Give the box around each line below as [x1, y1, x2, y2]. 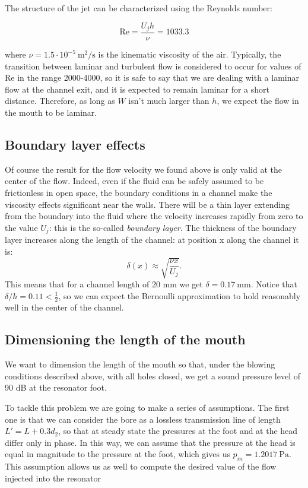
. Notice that [250, 278, 297, 290]
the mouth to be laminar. [5, 106, 97, 119]
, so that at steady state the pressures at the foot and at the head [58, 424, 298, 437]
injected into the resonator [5, 471, 101, 484]
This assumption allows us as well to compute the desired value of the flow [5, 460, 277, 473]
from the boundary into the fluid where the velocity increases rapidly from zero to [5, 210, 303, 222]
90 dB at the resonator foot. [5, 381, 107, 394]
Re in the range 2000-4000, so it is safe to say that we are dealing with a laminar [5, 71, 300, 84]
